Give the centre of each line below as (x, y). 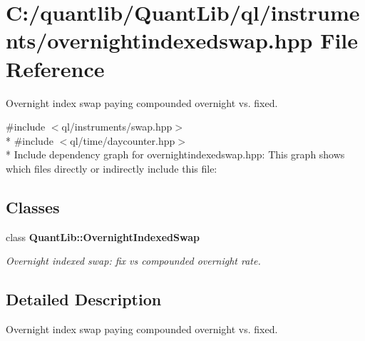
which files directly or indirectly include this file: (112, 168)
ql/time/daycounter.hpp (123, 140)
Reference (55, 68)
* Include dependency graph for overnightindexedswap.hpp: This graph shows (175, 154)
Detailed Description (84, 299)
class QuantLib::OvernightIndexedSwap (103, 236)
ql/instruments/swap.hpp (117, 127)
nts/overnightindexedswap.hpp (159, 40)
